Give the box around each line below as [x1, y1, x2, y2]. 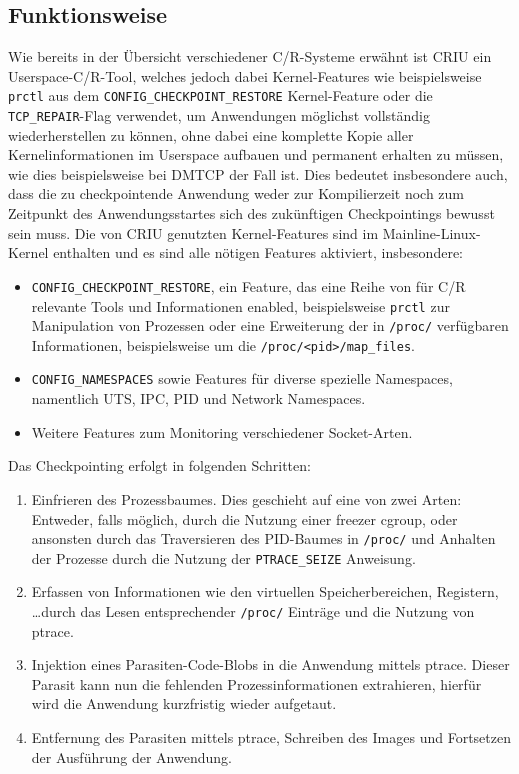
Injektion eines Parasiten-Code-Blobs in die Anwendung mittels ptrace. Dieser [31, 654, 510, 675]
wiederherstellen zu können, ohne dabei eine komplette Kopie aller [8, 124, 414, 145]
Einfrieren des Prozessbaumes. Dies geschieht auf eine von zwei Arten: [31, 488, 462, 509]
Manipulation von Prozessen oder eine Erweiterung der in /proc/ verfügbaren [31, 315, 509, 336]
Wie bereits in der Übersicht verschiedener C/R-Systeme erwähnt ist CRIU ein [8, 46, 492, 67]
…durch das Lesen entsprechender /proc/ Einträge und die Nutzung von [31, 601, 475, 622]
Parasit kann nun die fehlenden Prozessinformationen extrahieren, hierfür [31, 673, 482, 694]
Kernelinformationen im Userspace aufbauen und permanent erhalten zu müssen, [8, 144, 504, 165]
